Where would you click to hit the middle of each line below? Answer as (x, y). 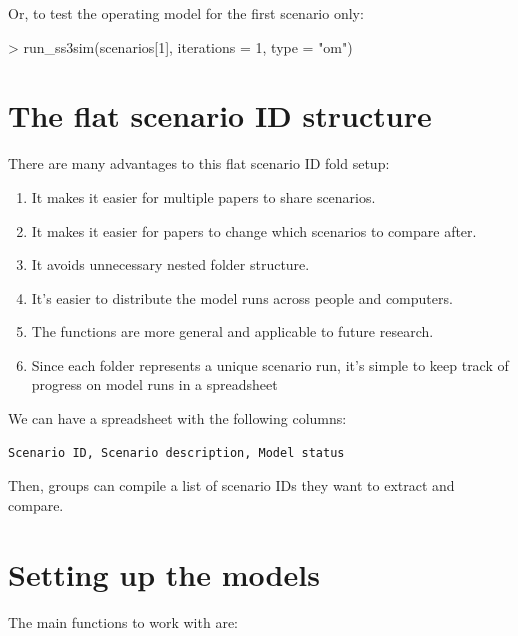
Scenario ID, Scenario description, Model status (176, 452)
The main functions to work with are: (123, 621)
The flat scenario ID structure (220, 115)
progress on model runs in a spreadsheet (154, 384)
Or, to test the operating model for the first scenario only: (186, 13)
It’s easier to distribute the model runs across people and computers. (242, 297)
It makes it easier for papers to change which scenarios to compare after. (254, 230)
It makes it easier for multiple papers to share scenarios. (203, 196)
